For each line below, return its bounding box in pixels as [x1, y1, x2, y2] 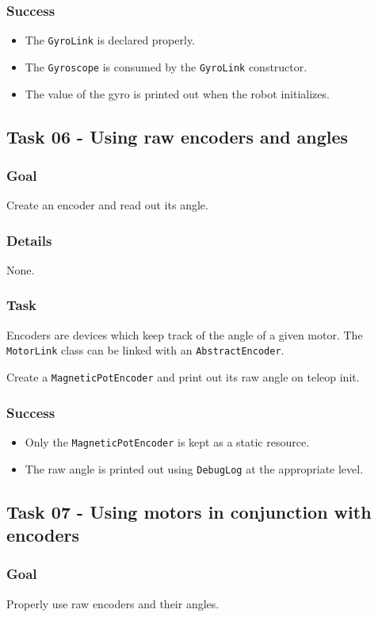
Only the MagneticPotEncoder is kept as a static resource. [25, 433, 310, 450]
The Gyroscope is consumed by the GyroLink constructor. [25, 58, 307, 75]
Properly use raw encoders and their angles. [6, 595, 220, 611]
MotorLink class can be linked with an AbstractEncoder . [6, 342, 284, 358]
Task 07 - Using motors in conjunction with [6, 499, 372, 523]
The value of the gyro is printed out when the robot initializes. [25, 85, 330, 102]
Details [6, 230, 52, 250]
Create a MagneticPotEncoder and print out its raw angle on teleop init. [6, 369, 360, 385]
